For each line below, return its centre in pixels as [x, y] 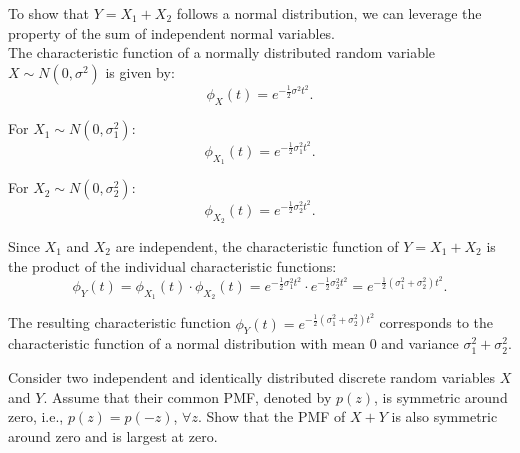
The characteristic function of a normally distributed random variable [222, 52]
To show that [48, 13]
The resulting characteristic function [119, 322]
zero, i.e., [36, 416]
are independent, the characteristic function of [257, 245]
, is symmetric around [441, 396]
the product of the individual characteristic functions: [172, 265]
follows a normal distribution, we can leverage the [329, 13]
